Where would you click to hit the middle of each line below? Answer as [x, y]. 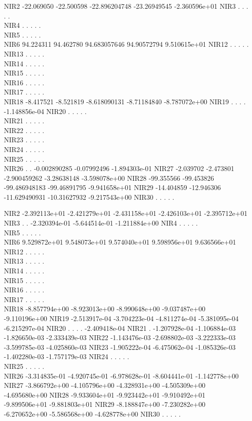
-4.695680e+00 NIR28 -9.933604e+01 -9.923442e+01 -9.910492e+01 [105, 394]
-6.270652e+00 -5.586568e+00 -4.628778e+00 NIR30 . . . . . [92, 413]
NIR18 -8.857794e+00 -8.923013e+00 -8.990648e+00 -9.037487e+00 [105, 309]
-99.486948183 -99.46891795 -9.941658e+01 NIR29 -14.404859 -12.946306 [113, 187]
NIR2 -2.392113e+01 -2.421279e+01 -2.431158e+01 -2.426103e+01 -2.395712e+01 [126, 213]
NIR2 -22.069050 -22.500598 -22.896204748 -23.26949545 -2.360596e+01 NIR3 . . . [126, 6]
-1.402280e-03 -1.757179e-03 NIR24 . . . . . [67, 356]
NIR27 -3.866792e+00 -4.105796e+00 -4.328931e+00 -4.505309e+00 [105, 385]
